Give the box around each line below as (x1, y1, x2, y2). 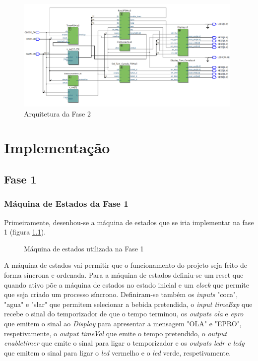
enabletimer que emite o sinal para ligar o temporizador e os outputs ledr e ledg (4, 338, 245, 348)
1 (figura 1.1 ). (4, 227, 46, 237)
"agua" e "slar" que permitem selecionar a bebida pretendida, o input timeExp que (4, 299, 253, 309)
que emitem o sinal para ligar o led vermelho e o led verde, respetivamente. (4, 347, 231, 358)
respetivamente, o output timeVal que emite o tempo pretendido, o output (4, 328, 227, 338)
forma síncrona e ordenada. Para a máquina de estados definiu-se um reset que (4, 269, 244, 280)
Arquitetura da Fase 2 (24, 108, 91, 119)
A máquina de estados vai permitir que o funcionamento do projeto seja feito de (4, 260, 247, 270)
